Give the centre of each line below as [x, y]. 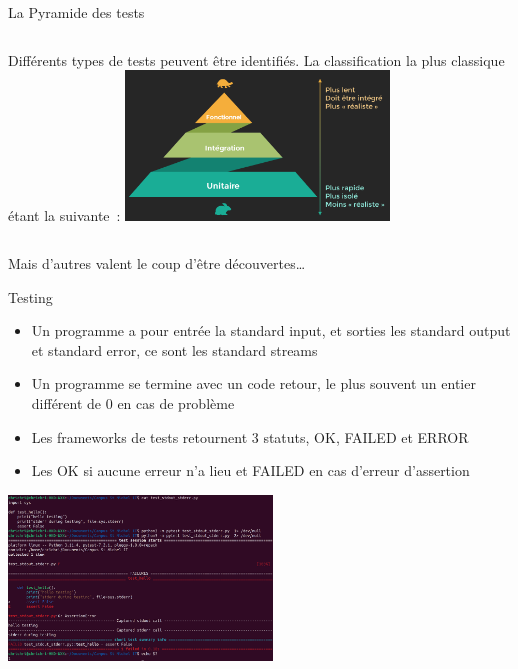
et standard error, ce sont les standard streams [174, 349]
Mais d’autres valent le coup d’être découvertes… [157, 263]
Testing [30, 296]
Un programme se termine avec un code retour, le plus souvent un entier [253, 383]
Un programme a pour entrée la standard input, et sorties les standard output [271, 330]
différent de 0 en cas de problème [133, 403]
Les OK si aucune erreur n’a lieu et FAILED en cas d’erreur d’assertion [250, 470]
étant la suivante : [64, 215]
